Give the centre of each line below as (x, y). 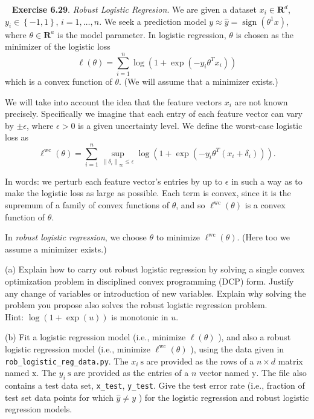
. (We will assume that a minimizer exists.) (199, 81)
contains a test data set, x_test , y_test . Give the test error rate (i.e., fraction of (155, 385)
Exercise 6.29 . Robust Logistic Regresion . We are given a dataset (134, 9)
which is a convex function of (59, 81)
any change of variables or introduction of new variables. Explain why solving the (155, 293)
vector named (224, 373)
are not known (261, 101)
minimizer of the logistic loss (58, 46)
